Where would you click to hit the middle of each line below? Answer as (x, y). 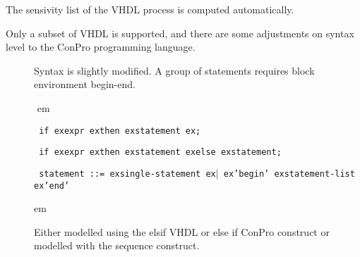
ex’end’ (52, 186)
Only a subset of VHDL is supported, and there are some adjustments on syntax (180, 33)
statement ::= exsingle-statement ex (127, 174)
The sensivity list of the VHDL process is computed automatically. (150, 9)
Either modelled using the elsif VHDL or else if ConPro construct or (182, 231)
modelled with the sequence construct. (117, 245)
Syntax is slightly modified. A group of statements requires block (174, 70)
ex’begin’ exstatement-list (289, 174)
